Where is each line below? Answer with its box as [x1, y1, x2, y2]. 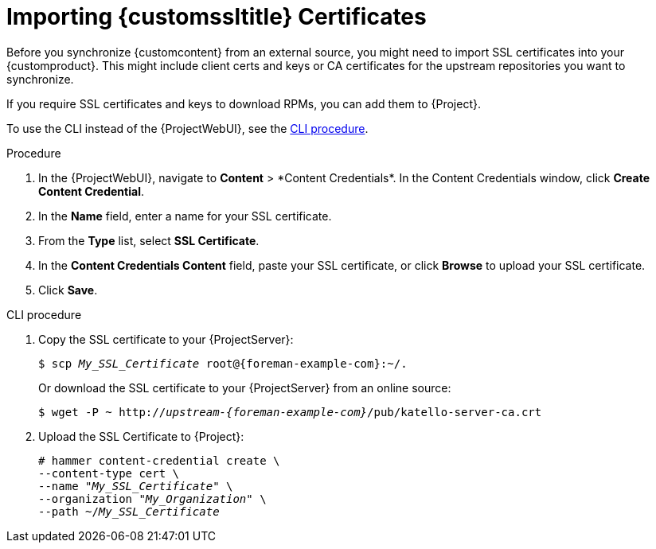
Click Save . [38, 282, 98, 297]
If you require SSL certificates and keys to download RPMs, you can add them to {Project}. [6, 96, 481, 111]
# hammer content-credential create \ [38, 454, 280, 467]
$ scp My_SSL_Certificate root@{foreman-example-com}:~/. [38, 356, 408, 370]
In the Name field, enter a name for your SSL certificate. [38, 208, 332, 223]
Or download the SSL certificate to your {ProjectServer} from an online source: [38, 380, 451, 395]
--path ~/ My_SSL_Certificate [38, 504, 220, 518]
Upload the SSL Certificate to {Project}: [38, 429, 244, 443]
